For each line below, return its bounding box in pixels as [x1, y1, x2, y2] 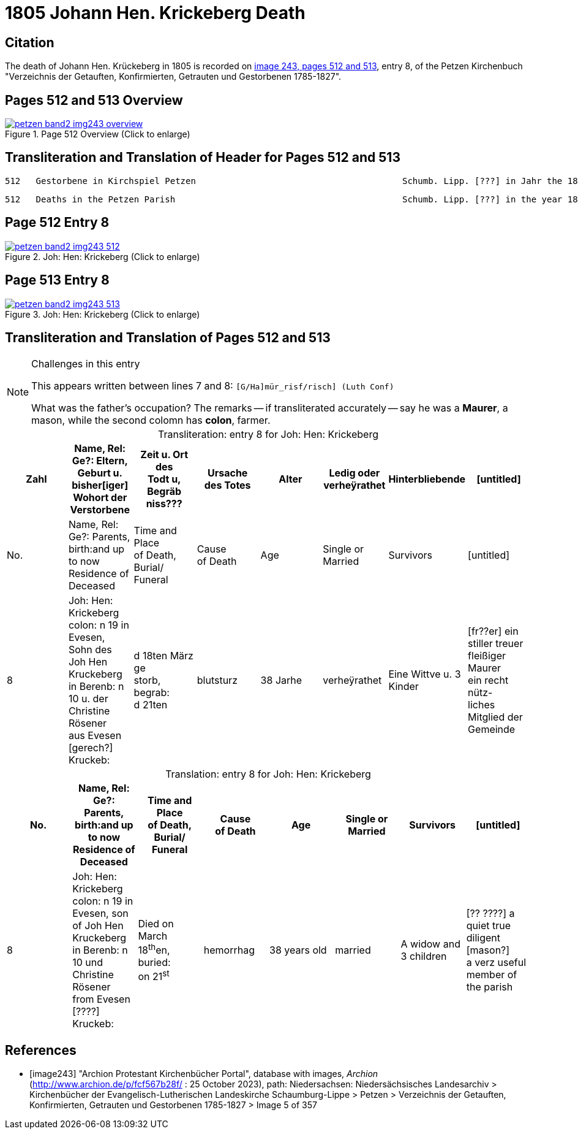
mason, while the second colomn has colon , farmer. [31, 414, 271, 427]
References [5, 1042, 77, 1058]
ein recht [468, 674, 509, 687]
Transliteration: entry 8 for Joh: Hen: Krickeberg [158, 428, 378, 441]
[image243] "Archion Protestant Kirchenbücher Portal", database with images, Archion [29, 1068, 378, 1079]
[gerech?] [68, 741, 113, 754]
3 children [400, 950, 447, 963]
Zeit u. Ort [140, 448, 189, 461]
